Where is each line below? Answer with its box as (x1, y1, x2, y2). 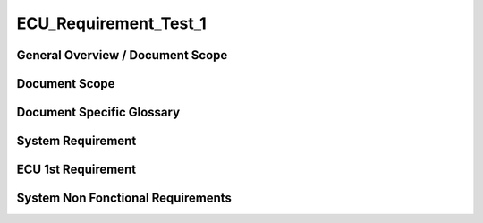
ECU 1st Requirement (16, 162, 137, 177)
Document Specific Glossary (16, 105, 181, 120)
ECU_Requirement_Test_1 (16, 13, 208, 33)
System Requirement (16, 133, 137, 149)
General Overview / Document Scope (16, 47, 228, 63)
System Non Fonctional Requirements (16, 191, 233, 206)
